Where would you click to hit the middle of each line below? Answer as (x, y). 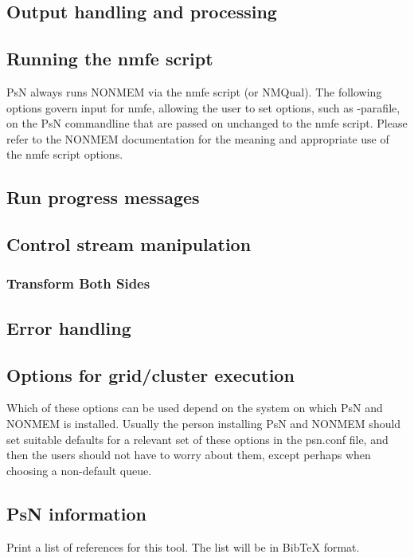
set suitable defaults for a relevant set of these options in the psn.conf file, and (197, 439)
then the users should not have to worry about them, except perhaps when (189, 455)
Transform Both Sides (78, 283)
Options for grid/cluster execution (150, 374)
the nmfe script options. (65, 154)
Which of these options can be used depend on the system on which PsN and (195, 408)
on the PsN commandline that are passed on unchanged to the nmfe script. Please (207, 123)
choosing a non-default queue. (79, 470)
